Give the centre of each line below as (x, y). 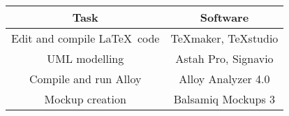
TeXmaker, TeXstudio (224, 38)
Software (224, 17)
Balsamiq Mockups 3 (224, 99)
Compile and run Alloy (85, 78)
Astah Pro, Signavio (224, 58)
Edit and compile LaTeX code (86, 38)
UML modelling (86, 58)
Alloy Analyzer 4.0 (224, 78)
